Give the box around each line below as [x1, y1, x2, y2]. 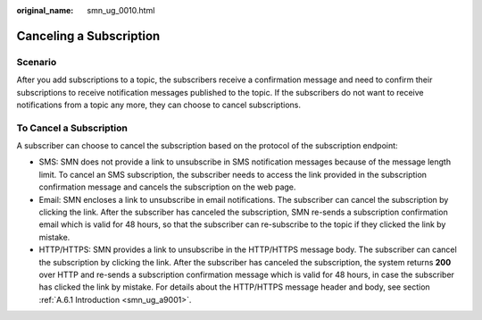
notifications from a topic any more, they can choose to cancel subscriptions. [16, 99, 301, 110]
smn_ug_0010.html [87, 5, 155, 15]
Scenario [16, 55, 57, 68]
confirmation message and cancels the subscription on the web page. [38, 181, 296, 192]
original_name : [16, 5, 74, 15]
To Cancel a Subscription [16, 122, 129, 134]
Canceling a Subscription [16, 28, 161, 44]
